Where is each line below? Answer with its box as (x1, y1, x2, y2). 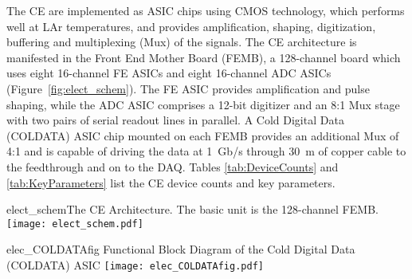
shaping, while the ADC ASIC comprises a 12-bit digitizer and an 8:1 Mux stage (6, 96, 400, 112)
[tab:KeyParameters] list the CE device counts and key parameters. (6, 174, 335, 191)
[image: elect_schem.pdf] (6, 218, 143, 230)
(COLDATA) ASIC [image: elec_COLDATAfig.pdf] (6, 256, 264, 273)
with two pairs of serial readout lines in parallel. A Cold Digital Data (6, 112, 344, 128)
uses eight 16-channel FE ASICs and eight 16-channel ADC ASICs (6, 65, 332, 81)
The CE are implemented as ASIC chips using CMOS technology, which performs (6, 2, 405, 18)
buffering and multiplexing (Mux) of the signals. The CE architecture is (6, 33, 357, 50)
